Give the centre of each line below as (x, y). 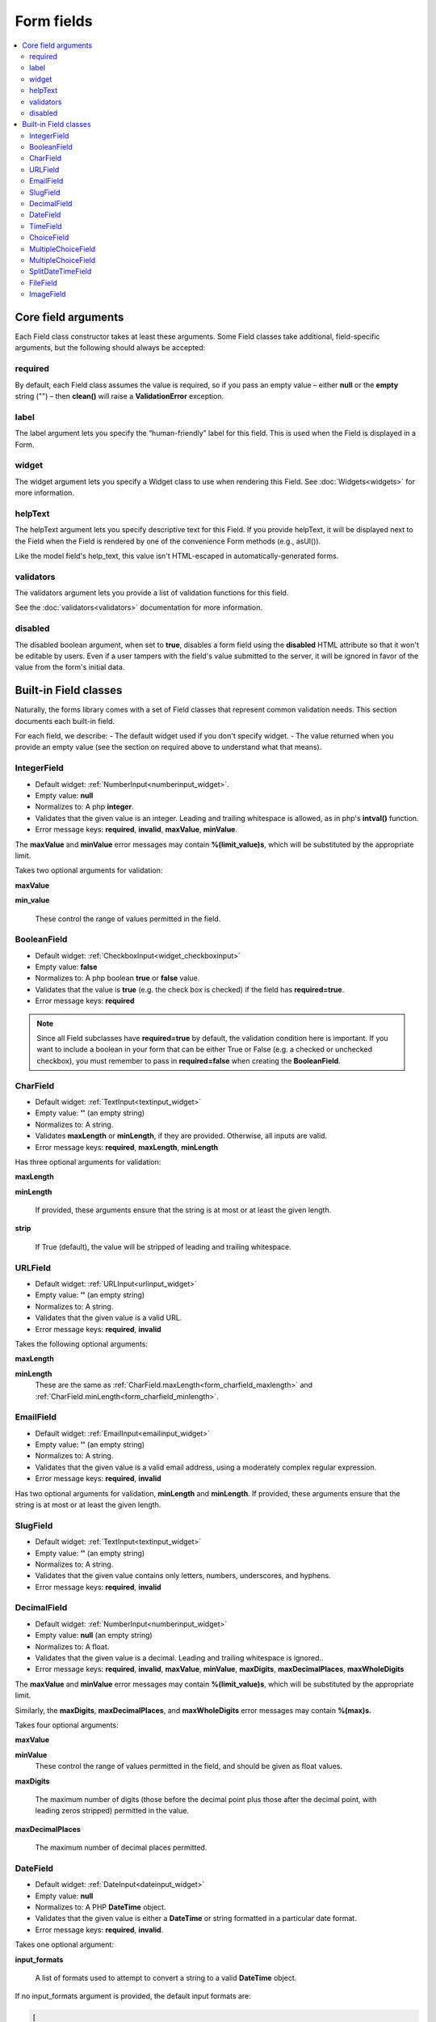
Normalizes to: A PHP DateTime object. (101, 1907)
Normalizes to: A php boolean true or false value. (117, 978)
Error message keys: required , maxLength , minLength (127, 1147)
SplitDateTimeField (61, 272)
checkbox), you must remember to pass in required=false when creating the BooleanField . (189, 1060)
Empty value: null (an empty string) (94, 1635)
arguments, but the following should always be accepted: (110, 348)
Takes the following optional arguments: (82, 1343)
